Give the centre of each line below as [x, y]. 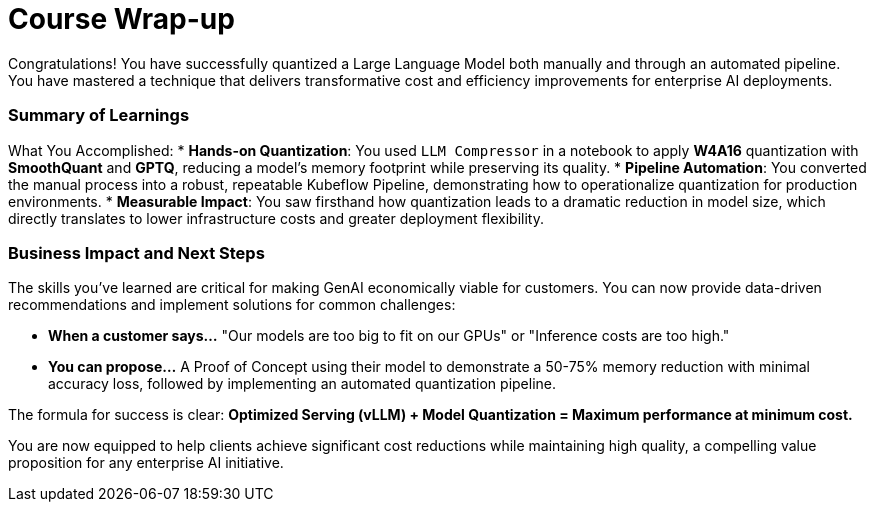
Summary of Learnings [99, 115]
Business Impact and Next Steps [136, 252]
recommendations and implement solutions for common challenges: [232, 305]
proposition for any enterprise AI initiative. [146, 463]
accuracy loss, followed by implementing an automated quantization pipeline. [302, 384]
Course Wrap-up [121, 19]
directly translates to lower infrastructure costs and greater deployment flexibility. [276, 218]
